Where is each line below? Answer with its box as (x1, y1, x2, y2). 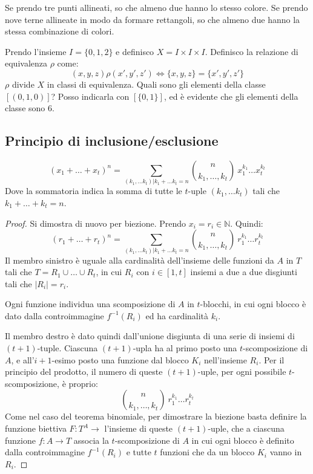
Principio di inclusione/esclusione (5, 131, 219, 150)
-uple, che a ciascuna (208, 422, 285, 435)
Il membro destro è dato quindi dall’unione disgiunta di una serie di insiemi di (5, 330, 295, 342)
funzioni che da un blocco (160, 446, 255, 458)
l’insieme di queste (104, 422, 173, 435)
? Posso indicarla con (51, 89, 130, 102)
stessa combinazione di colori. (5, 25, 114, 37)
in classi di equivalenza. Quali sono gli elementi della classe (47, 77, 266, 90)
